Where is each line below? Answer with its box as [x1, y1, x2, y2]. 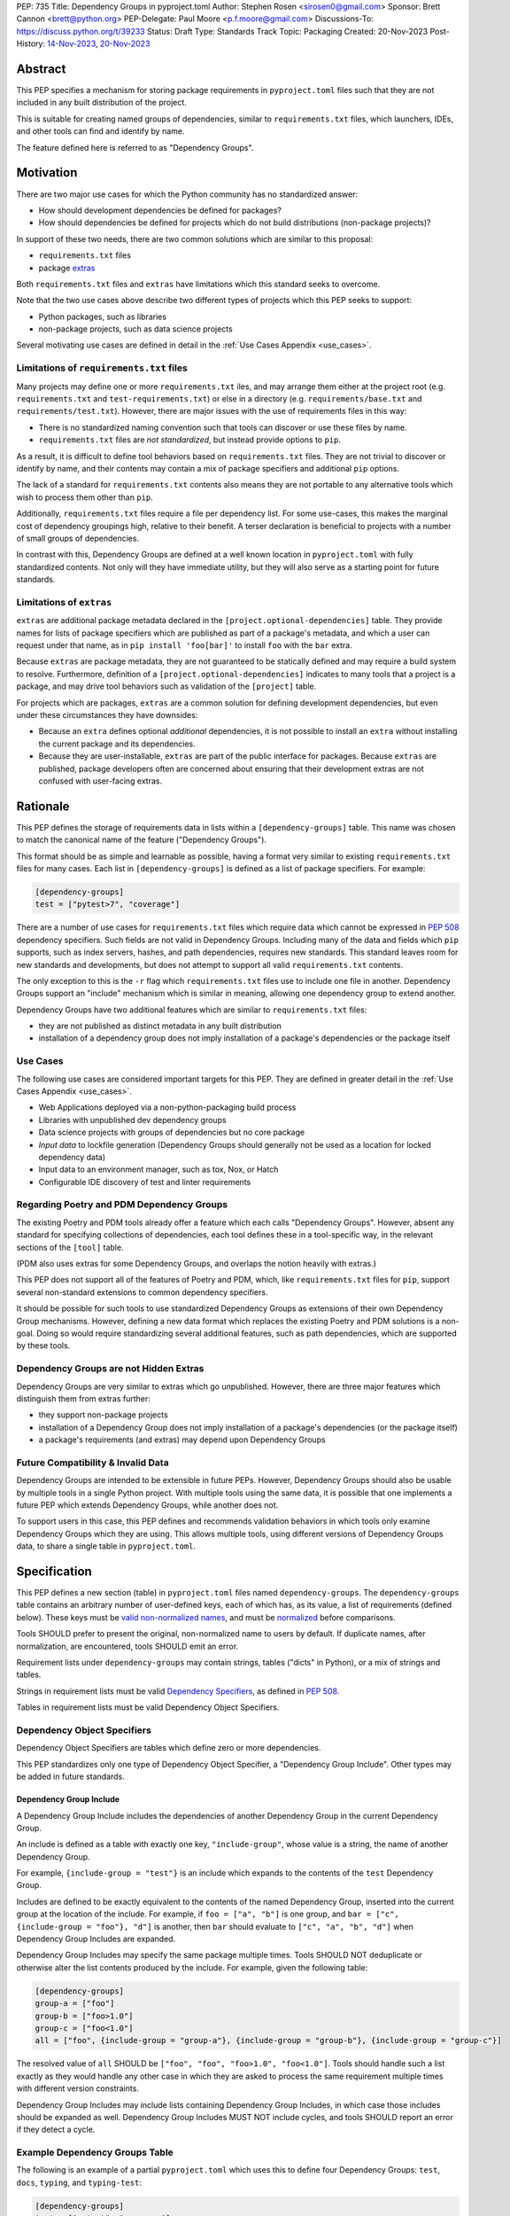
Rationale [16, 799, 70, 814]
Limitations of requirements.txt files [16, 362, 188, 374]
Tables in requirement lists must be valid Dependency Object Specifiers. [16, 1702, 280, 1713]
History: [16, 38, 46, 49]
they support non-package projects [38, 1409, 168, 1420]
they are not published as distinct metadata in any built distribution [38, 1020, 282, 1032]
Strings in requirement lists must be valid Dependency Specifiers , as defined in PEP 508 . [16, 1685, 340, 1697]
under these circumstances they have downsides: [16, 709, 198, 720]
